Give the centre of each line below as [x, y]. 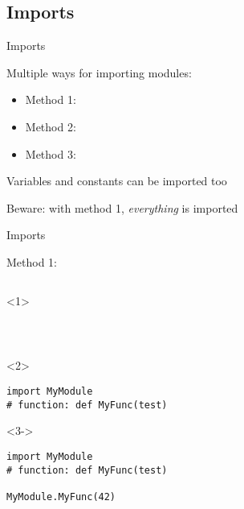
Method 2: [51, 126]
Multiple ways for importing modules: [99, 72]
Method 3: [51, 153]
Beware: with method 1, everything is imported [122, 207]
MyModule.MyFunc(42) [61, 497]
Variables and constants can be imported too [117, 181]
